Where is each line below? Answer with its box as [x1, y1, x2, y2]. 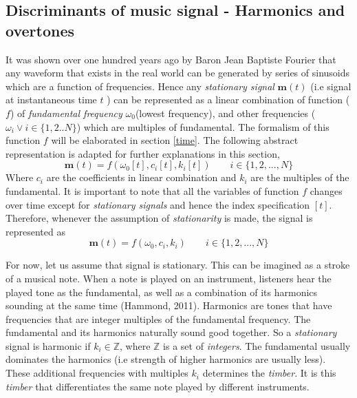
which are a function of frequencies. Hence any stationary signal [6, 78, 274, 93]
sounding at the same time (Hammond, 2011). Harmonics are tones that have [6, 298, 332, 313]
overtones [6, 19, 74, 41]
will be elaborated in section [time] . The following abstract [51, 133, 299, 147]
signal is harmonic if [6, 338, 91, 353]
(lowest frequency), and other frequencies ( [135, 105, 316, 120]
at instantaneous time [6, 92, 97, 107]
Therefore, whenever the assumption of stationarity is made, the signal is [6, 211, 313, 225]
